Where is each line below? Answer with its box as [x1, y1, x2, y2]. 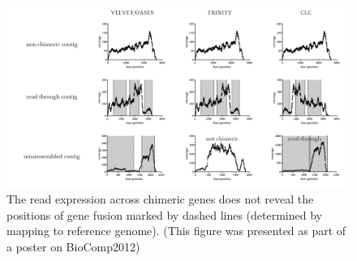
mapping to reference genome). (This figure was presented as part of [6, 222, 346, 239]
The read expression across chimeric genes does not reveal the [6, 190, 314, 208]
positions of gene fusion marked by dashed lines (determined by [6, 206, 322, 223]
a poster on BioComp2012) [6, 237, 140, 255]
